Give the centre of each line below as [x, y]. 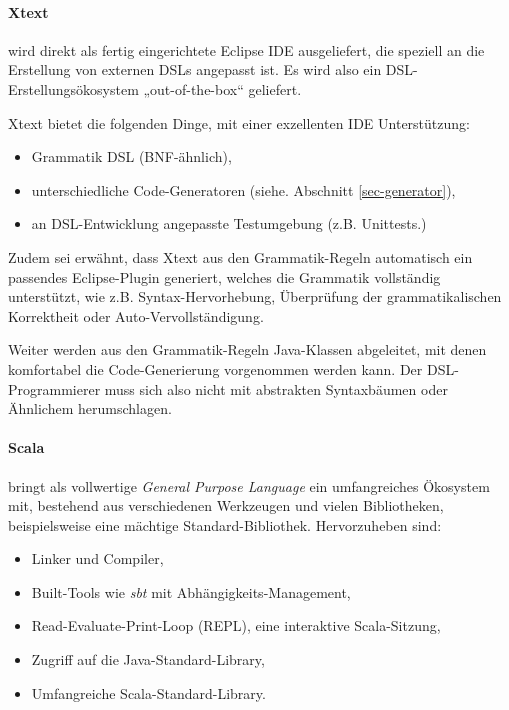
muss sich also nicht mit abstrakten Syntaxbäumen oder [276, 388]
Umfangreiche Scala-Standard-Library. [148, 692]
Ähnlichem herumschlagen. [90, 408]
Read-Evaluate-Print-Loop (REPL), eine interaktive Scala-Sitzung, [236, 625]
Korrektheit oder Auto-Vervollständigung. [136, 315]
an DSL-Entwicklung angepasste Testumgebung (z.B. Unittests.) [229, 223]
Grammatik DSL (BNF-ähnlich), [131, 156]
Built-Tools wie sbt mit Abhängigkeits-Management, [191, 591]
